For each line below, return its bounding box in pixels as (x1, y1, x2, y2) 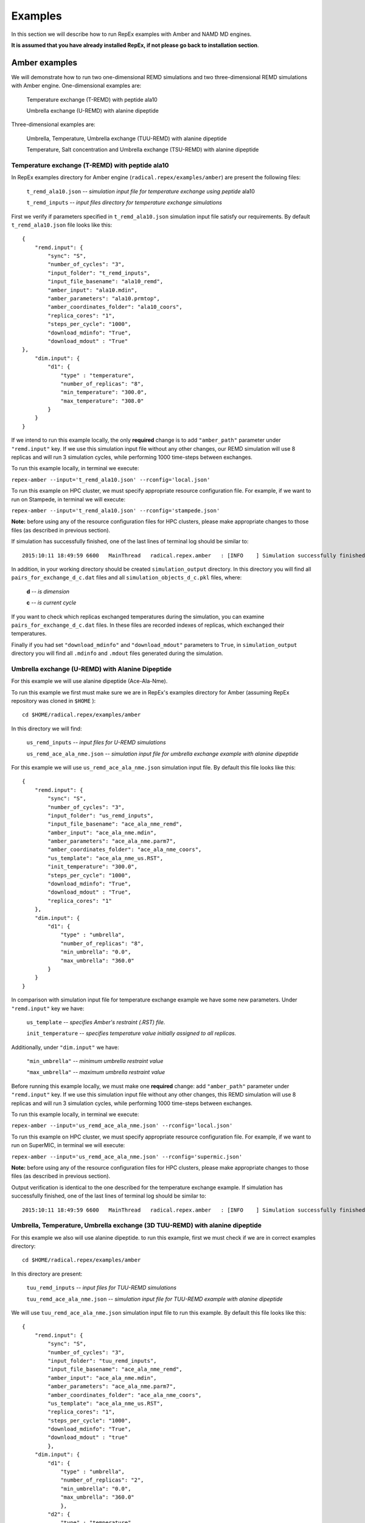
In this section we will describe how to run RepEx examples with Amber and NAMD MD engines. (11, 30, 252, 38)
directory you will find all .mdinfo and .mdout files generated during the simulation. (11, 649, 223, 657)
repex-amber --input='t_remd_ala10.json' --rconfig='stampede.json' (11, 507, 220, 514)
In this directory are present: (11, 1270, 83, 1277)
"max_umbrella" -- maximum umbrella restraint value (26, 1069, 165, 1076)
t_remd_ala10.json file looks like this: (11, 221, 113, 228)
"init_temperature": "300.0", (47, 863, 138, 871)
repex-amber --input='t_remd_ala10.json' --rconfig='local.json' (11, 476, 210, 483)
